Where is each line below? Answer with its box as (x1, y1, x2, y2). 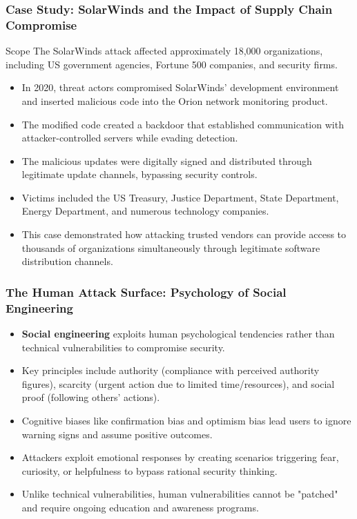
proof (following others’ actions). (21, 390, 160, 404)
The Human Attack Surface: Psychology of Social (6, 283, 287, 300)
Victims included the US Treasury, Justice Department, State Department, (21, 190, 339, 204)
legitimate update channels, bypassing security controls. (21, 167, 258, 182)
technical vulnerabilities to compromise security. (21, 340, 225, 354)
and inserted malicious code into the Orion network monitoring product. (21, 93, 328, 108)
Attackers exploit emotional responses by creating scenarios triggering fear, (21, 450, 339, 464)
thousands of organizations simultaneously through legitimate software (21, 240, 320, 255)
